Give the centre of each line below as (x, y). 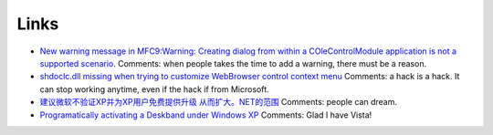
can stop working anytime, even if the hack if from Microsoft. (154, 89)
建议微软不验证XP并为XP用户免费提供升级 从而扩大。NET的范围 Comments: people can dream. (218, 102)
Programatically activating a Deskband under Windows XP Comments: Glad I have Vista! (206, 115)
